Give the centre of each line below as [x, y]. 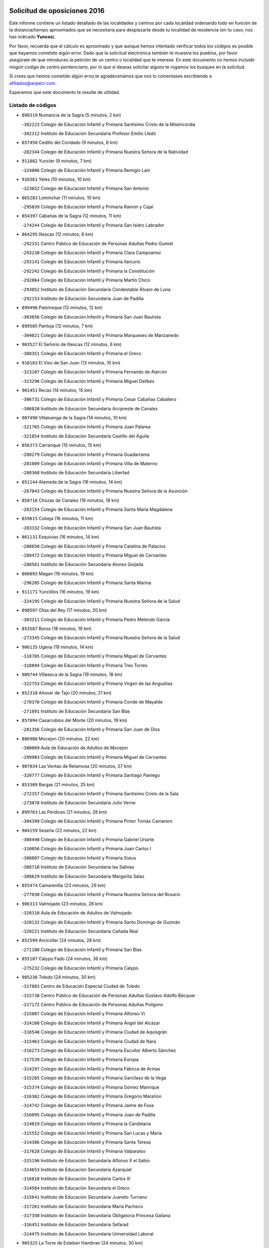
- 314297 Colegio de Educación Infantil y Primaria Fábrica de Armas [91, 1069]
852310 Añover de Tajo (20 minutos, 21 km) [67, 693]
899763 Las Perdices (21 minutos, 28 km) [64, 812]
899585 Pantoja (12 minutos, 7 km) [57, 326]
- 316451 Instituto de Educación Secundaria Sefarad [75, 1225]
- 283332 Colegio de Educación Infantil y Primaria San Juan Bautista [91, 528]
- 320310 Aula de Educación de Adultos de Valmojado [77, 913]
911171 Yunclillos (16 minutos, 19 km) [61, 592]
